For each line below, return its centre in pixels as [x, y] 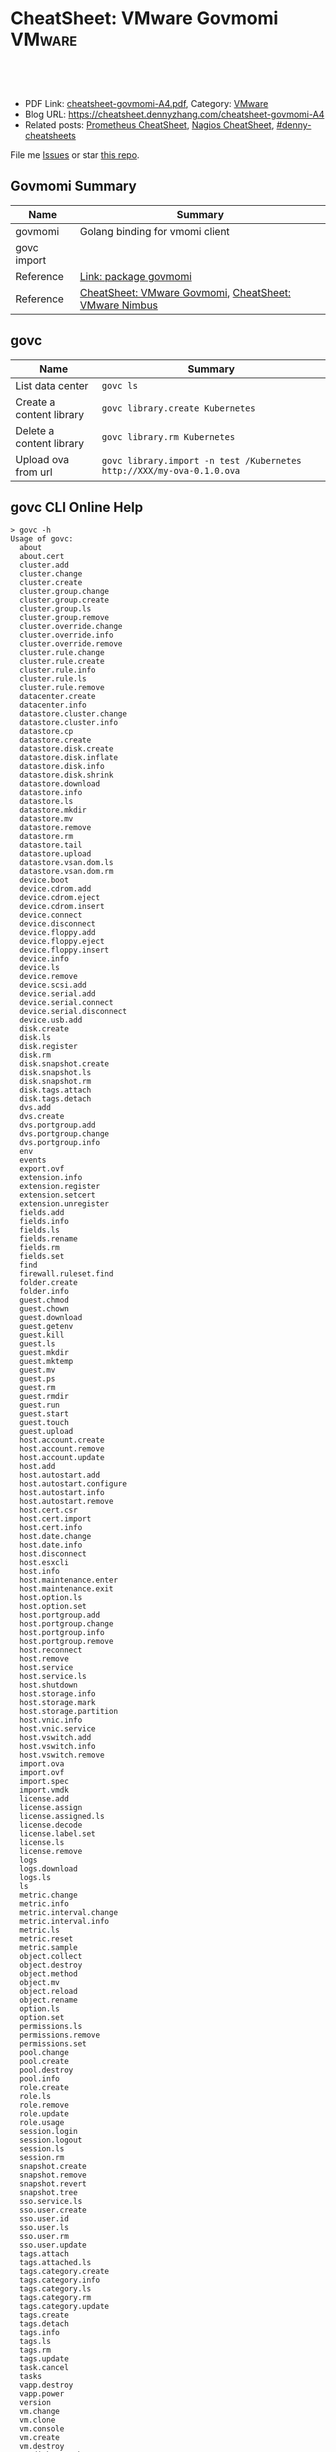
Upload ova [42, 459]
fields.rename [48, 1239]
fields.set [42, 1257]
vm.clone [37, 2420]
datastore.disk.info [62, 767]
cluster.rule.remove [62, 688]
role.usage [42, 2123]
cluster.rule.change [62, 653]
